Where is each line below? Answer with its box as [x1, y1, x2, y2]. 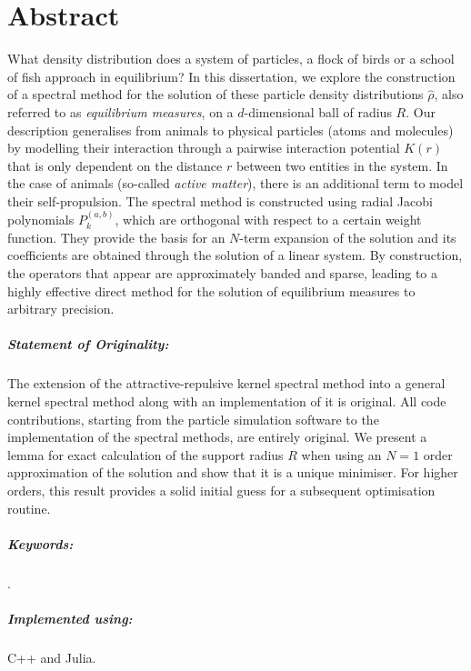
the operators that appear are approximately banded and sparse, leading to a [7, 264, 438, 283]
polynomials [7, 210, 75, 229]
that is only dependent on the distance [7, 155, 223, 175]
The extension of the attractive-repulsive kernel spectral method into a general [7, 374, 446, 393]
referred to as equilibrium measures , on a [7, 102, 234, 121]
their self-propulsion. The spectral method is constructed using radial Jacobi [7, 191, 433, 210]
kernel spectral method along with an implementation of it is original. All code [7, 392, 446, 410]
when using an [301, 445, 382, 464]
